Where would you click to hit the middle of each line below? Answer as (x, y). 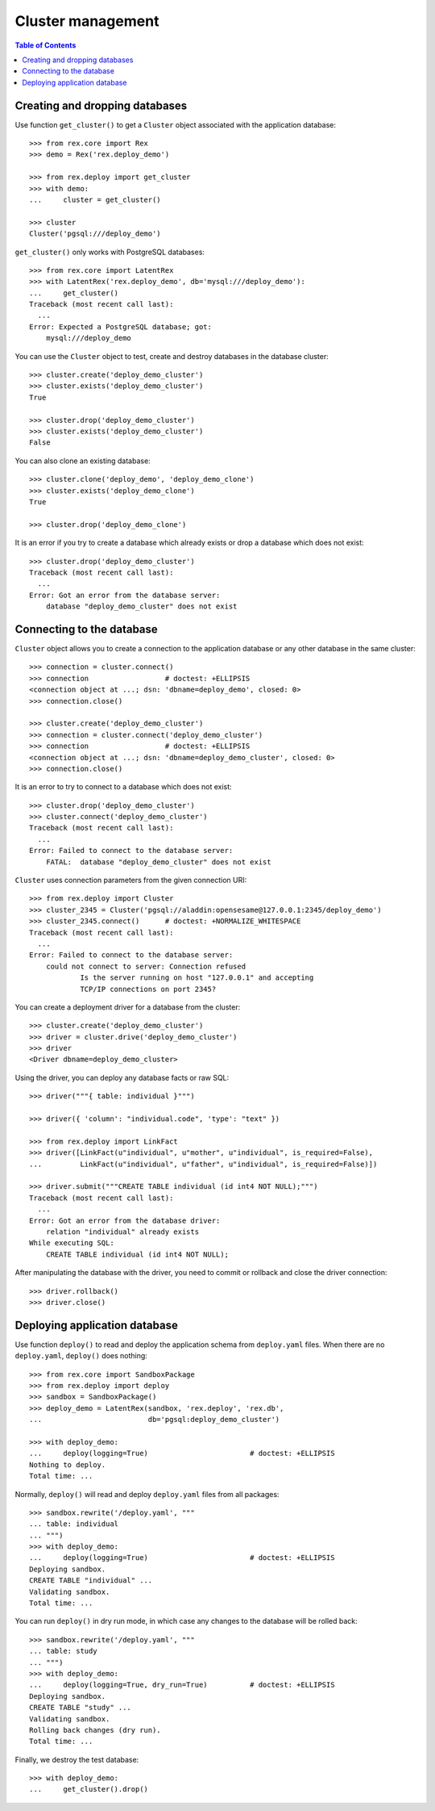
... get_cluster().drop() (89, 1789)
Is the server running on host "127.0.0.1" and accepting (197, 978)
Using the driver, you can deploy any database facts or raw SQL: (122, 1077)
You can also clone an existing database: (83, 461)
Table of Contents (46, 45)
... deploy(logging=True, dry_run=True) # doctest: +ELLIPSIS (182, 1685)
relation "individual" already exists (122, 1232)
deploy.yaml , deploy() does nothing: (81, 1356)
